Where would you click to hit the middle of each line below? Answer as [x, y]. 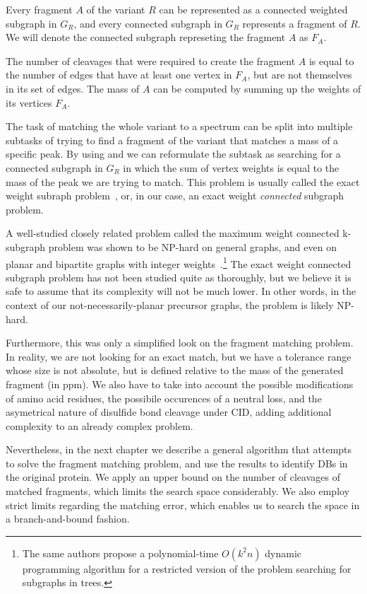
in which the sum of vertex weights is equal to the [231, 167]
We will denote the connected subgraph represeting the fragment [146, 37]
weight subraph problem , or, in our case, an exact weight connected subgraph [175, 196]
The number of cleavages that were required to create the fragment [151, 60]
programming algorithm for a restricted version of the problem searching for [187, 568]
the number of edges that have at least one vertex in [119, 75]
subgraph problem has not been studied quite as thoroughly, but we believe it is [179, 277]
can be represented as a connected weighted [253, 9]
